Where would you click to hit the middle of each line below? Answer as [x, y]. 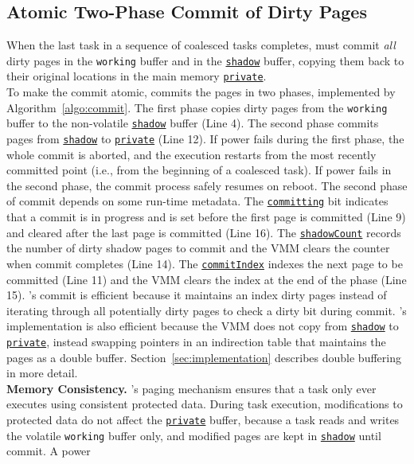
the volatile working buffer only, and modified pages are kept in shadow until [194, 435]
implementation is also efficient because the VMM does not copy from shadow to [203, 326]
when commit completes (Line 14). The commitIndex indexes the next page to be [205, 263]
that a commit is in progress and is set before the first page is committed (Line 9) [206, 217]
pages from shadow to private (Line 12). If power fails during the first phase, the [205, 139]
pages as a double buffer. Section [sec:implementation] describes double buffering [204, 357]
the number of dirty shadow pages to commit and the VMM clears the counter [198, 248]
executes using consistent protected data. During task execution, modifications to [205, 404]
